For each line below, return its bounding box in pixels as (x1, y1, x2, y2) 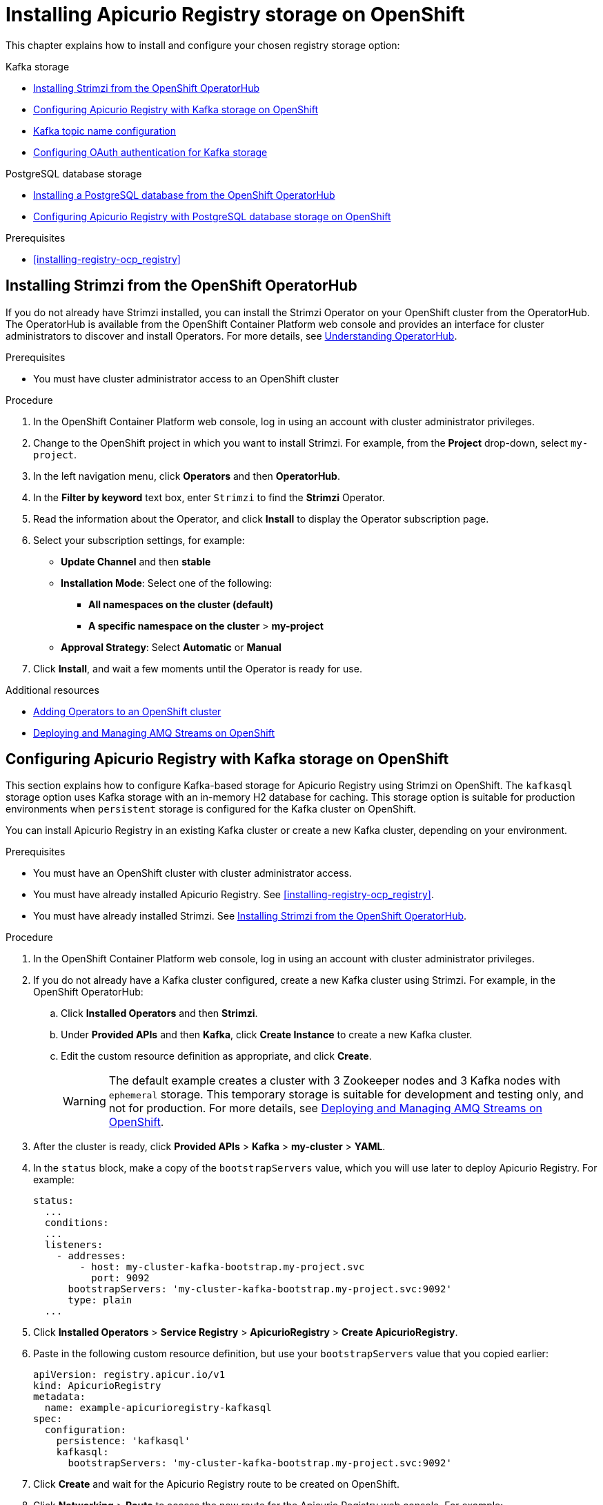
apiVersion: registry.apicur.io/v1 (33, 1369, 226, 1381)
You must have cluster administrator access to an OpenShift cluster (33, 372, 339, 385)
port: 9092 (91, 1272, 150, 1284)
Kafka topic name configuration (33, 124, 177, 137)
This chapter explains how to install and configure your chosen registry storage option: (6, 39, 400, 51)
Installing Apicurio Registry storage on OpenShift (6, 3, 465, 26)
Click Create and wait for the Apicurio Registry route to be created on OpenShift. (33, 1478, 399, 1491)
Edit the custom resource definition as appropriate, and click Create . (61, 1050, 372, 1062)
